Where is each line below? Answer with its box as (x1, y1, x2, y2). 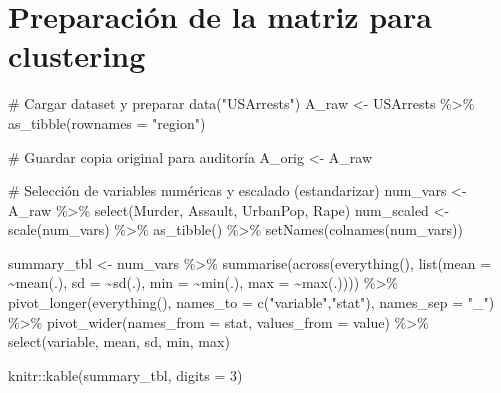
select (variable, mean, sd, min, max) (8, 331, 230, 352)
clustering (8, 35, 146, 76)
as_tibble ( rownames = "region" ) (8, 112, 206, 133)
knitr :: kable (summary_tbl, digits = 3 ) (8, 364, 243, 385)
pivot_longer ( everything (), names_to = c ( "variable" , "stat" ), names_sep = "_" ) (8, 292, 495, 313)
